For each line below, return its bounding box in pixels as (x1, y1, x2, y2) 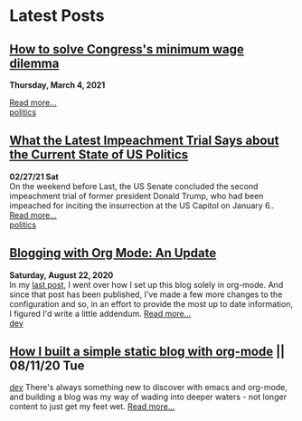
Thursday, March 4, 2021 (9, 80, 106, 91)
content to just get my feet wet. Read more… (9, 401, 175, 412)
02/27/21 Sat (9, 171, 59, 182)
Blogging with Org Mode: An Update (9, 245, 217, 261)
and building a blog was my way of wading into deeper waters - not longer (9, 391, 288, 403)
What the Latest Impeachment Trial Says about (9, 133, 279, 148)
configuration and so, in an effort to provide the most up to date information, (9, 298, 294, 309)
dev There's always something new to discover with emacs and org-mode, (9, 382, 288, 393)
